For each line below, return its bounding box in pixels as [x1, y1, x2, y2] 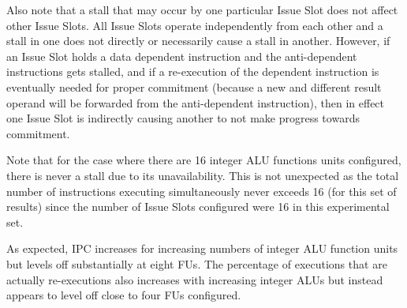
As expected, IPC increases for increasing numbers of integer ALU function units [6, 240, 398, 257]
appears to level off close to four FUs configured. [6, 287, 241, 303]
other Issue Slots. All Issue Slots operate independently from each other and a [6, 17, 383, 33]
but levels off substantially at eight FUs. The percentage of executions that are [6, 255, 387, 272]
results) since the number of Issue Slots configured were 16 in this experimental [6, 198, 390, 215]
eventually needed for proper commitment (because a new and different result [6, 78, 382, 95]
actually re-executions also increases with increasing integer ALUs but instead [6, 271, 383, 287]
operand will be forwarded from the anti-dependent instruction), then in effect [6, 94, 385, 111]
